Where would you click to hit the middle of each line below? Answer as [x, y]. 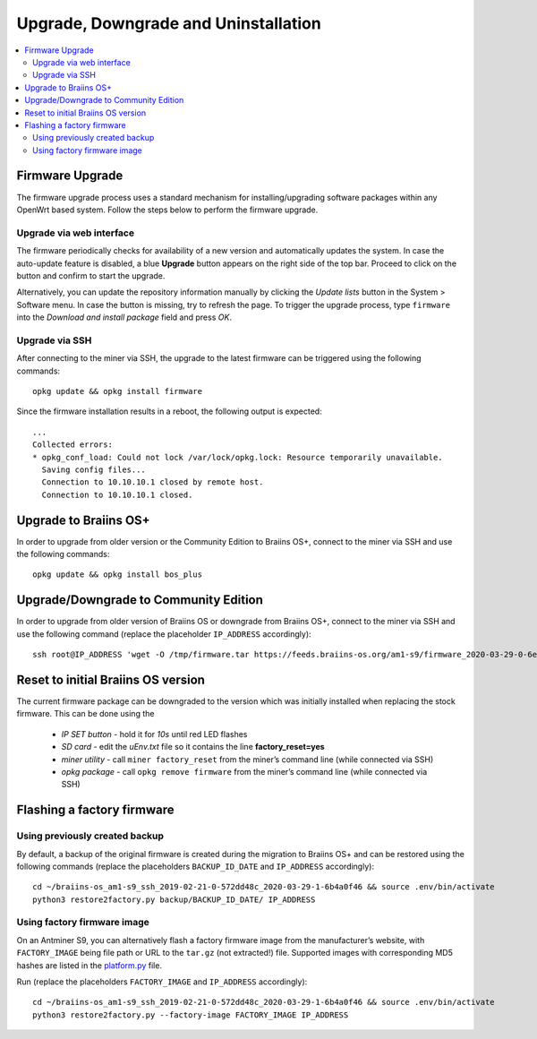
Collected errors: [73, 445]
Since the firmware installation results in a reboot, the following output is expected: [169, 411]
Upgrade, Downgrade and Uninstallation [169, 23]
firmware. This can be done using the [85, 714]
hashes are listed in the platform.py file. [89, 965]
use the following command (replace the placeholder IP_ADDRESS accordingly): [164, 634]
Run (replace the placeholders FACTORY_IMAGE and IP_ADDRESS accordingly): [162, 982]
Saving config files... [94, 469]
